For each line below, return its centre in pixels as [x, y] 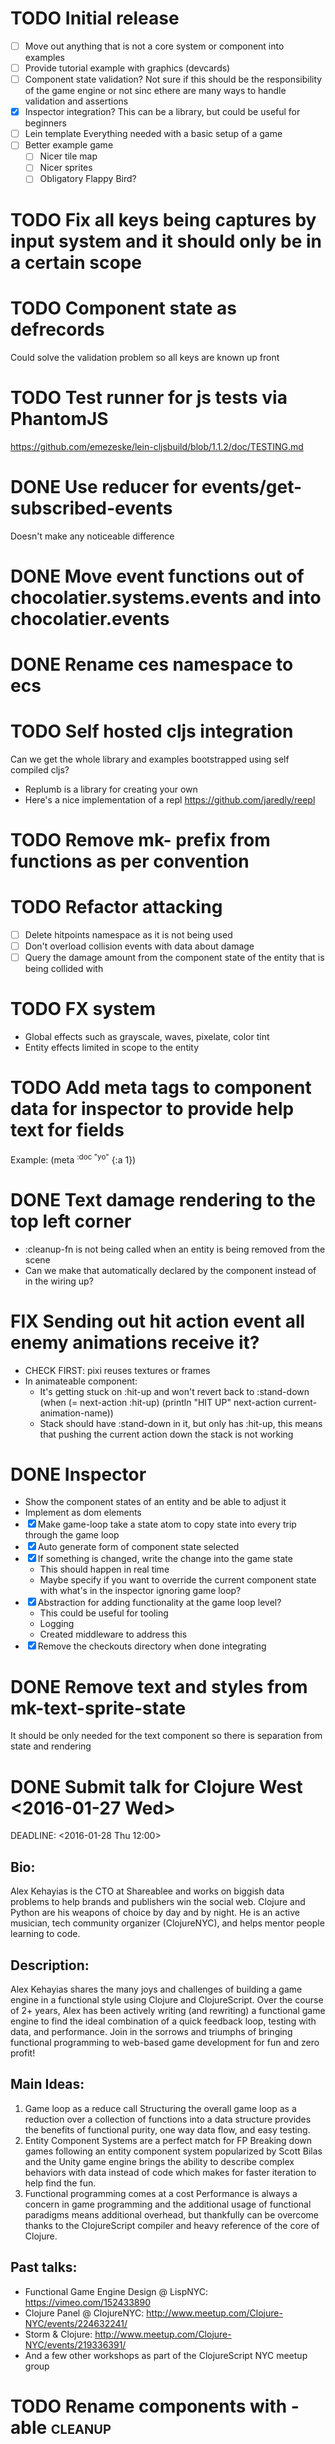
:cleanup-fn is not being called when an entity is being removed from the [175, 1249]
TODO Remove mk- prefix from [140, 840]
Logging [57, 1624]
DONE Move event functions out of [157, 576]
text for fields [67, 1130]
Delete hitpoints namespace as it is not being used [128, 934]
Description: [50, 1965]
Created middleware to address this [113, 1634]
